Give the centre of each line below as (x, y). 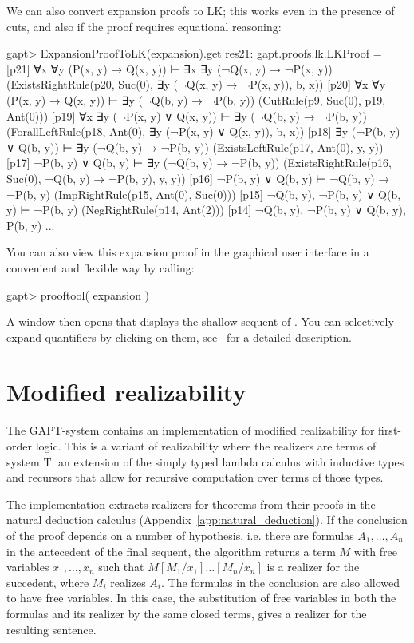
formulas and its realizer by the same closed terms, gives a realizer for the (187, 613)
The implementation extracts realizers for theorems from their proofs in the (191, 504)
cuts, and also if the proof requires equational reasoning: (144, 26)
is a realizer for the (313, 567)
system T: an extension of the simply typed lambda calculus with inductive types (205, 461)
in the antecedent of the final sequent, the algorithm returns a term (171, 551)
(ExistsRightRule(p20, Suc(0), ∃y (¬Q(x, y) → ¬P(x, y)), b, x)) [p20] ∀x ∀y (196, 84)
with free (375, 551)
